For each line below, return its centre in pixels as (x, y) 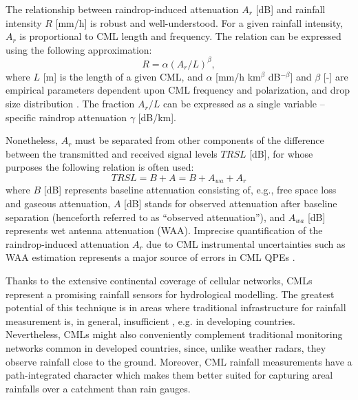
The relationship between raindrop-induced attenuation (122, 9)
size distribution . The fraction (70, 104)
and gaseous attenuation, (58, 203)
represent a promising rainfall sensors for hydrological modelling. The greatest (170, 294)
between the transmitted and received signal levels (112, 153)
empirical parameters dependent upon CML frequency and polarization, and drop (178, 90)
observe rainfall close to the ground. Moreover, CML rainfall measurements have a (179, 361)
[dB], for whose (281, 153)
